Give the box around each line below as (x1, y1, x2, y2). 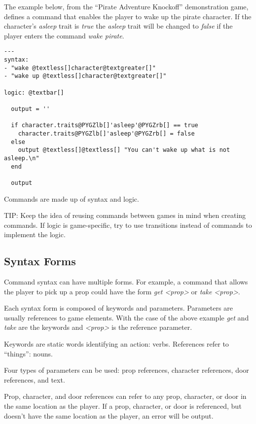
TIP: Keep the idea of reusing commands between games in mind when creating (4, 210, 246, 220)
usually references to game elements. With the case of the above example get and (4, 312, 249, 322)
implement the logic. (4, 229, 66, 240)
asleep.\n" (4, 154, 39, 162)
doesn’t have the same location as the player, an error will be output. (4, 410, 214, 421)
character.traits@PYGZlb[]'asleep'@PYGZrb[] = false (18, 130, 195, 137)
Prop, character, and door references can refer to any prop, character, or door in (4, 391, 247, 401)
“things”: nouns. (4, 348, 53, 358)
